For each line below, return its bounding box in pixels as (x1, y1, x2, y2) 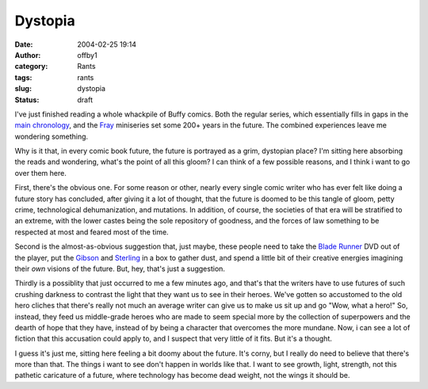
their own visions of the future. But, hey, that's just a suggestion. (14, 264, 226, 273)
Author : (14, 50, 41, 59)
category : (14, 62, 48, 71)
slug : (14, 84, 32, 93)
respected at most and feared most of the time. (14, 227, 170, 237)
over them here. (14, 168, 67, 177)
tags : (14, 72, 32, 82)
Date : (14, 40, 33, 49)
